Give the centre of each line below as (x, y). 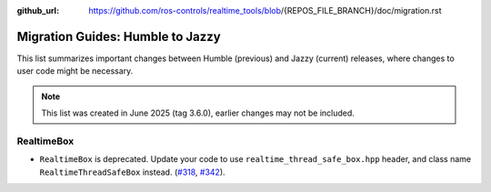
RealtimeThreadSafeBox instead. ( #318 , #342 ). (133, 172)
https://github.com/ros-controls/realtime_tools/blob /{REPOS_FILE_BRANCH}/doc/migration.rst (265, 10)
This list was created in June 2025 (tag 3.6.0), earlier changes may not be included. (198, 113)
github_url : (38, 10)
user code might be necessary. (75, 71)
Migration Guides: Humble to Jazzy (119, 36)
